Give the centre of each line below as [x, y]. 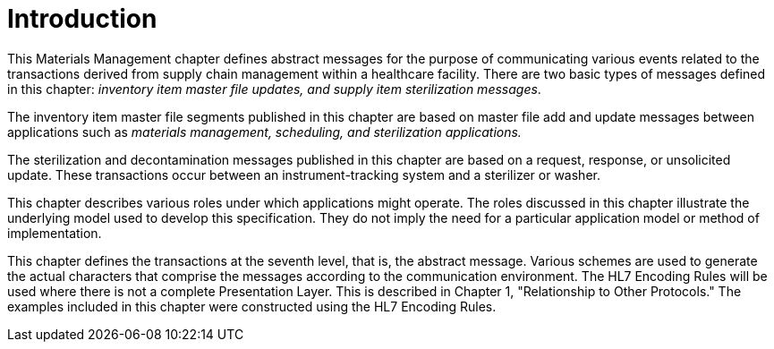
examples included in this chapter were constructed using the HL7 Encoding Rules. [252, 306]
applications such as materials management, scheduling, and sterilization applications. [264, 132]
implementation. [55, 233]
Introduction [82, 19]
